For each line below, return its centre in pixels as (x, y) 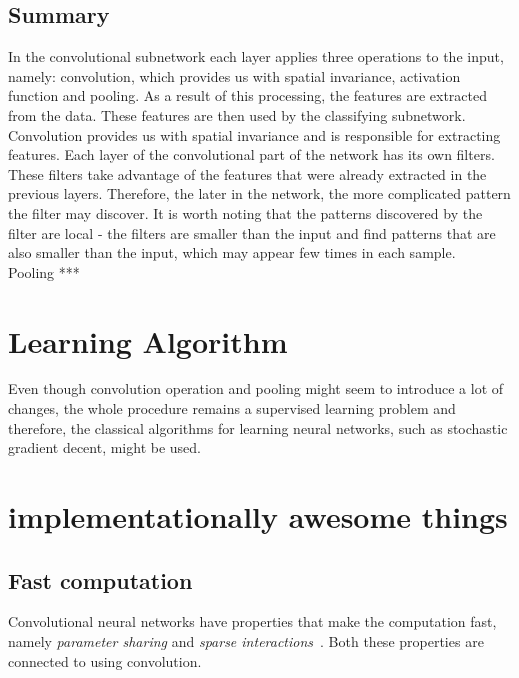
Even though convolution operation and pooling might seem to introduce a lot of (256, 388)
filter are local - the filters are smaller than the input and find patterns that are (252, 232)
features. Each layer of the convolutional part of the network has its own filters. (251, 154)
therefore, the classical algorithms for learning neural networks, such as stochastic (258, 427)
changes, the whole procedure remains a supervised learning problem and (232, 408)
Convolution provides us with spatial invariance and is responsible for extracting (254, 134)
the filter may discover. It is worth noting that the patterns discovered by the (245, 212)
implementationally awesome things (258, 516)
